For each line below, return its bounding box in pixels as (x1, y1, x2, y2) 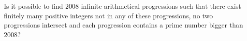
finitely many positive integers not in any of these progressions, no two (4, 10, 213, 20)
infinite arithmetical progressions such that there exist (81, 1, 241, 11)
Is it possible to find (4, 1, 63, 11)
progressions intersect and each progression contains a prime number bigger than (4, 20, 243, 30)
